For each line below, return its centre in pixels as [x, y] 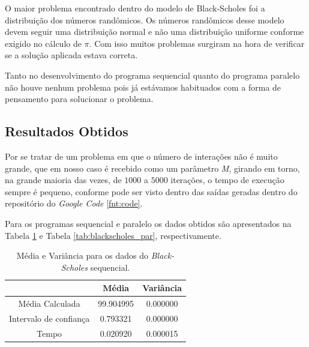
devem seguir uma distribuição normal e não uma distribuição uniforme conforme [154, 32]
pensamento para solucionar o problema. [79, 99]
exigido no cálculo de [43, 43]
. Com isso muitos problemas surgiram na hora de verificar [197, 43]
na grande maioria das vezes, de [63, 180]
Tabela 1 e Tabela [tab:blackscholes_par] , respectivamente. [113, 235]
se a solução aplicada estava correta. [71, 55]
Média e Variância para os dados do [82, 255]
